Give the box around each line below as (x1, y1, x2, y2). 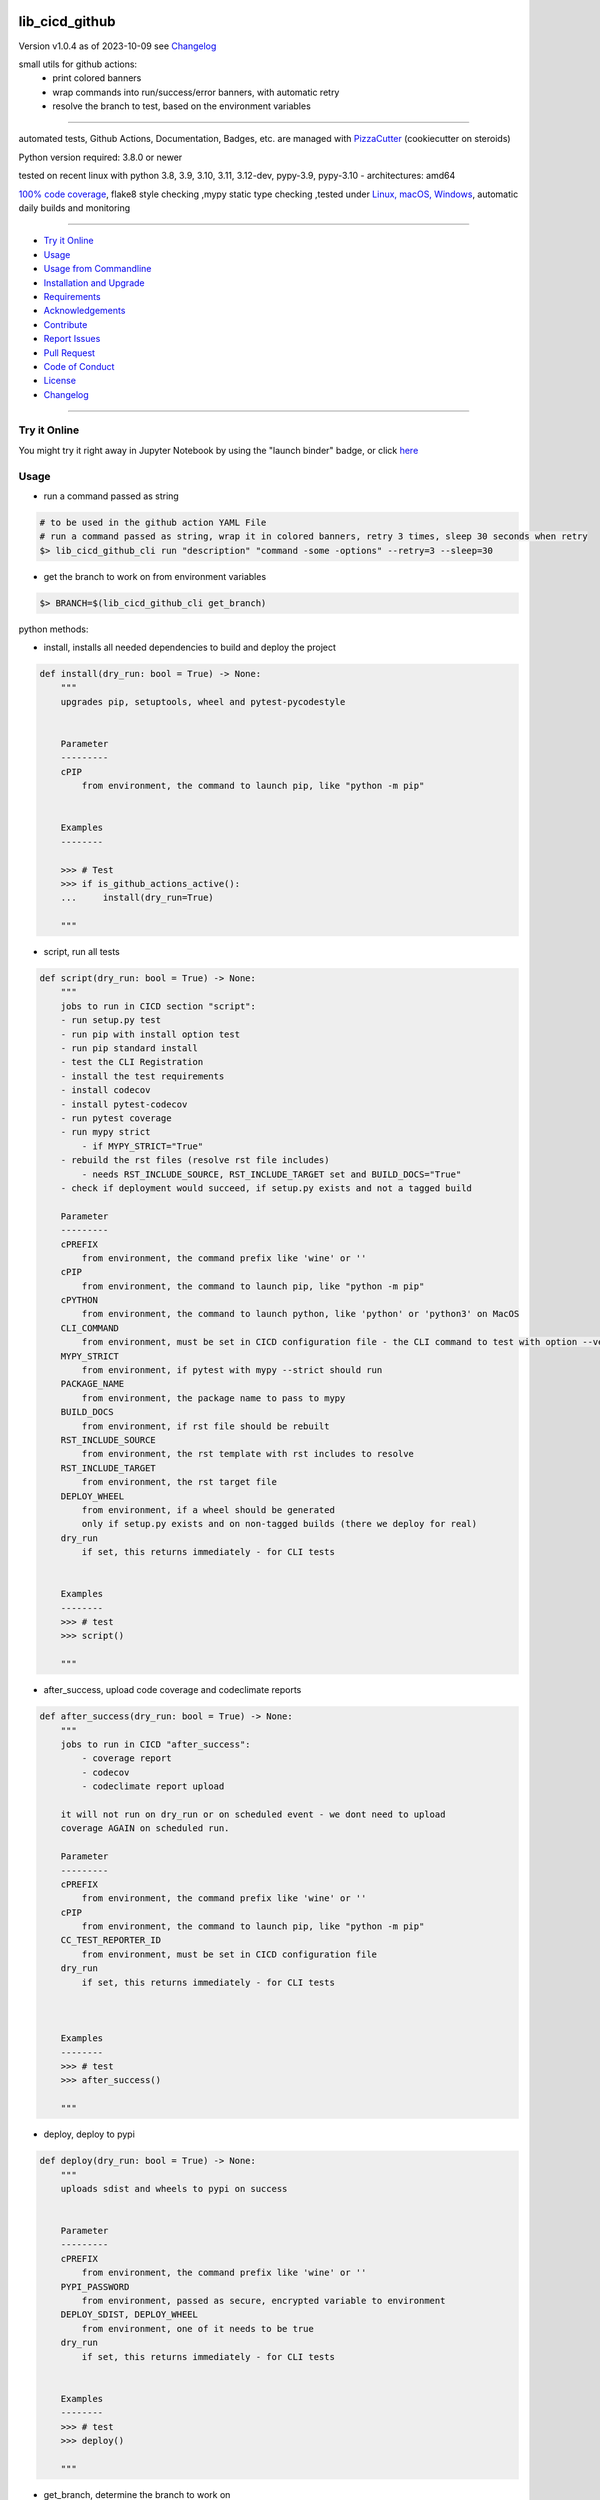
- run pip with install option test (60, 1028, 240, 1040)
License (43, 375, 77, 387)
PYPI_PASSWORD (60, 2281, 130, 2292)
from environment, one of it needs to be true (81, 2323, 314, 2334)
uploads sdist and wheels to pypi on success (60, 2183, 288, 2194)
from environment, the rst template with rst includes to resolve (81, 1448, 415, 1460)
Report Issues (43, 333, 101, 345)
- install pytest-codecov (60, 1098, 188, 1110)
